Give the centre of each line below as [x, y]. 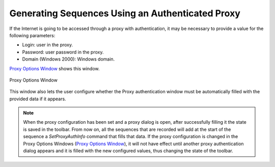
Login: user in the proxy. [48, 45]
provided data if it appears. [38, 99]
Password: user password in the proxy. [63, 52]
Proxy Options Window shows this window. [54, 68]
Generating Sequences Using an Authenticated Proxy [125, 13]
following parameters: [32, 35]
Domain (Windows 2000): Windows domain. [68, 59]
